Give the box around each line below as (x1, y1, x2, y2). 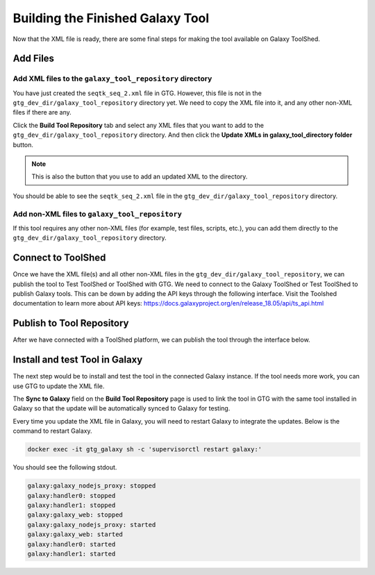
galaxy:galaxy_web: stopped (27, 511, 123, 519)
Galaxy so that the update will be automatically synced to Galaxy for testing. (12, 404, 231, 412)
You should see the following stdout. (12, 463, 117, 472)
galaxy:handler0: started (27, 540, 116, 548)
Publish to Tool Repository (12, 317, 129, 329)
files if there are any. (12, 108, 72, 117)
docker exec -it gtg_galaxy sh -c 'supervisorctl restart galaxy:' (27, 445, 262, 453)
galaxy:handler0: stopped (27, 492, 116, 499)
